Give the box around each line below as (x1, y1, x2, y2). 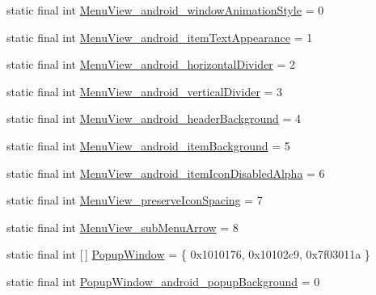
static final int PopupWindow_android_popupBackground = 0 (6, 272, 320, 289)
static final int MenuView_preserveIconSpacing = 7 (6, 192, 263, 209)
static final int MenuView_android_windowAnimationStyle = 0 (6, 2, 324, 18)
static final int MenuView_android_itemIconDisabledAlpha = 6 (6, 164, 325, 181)
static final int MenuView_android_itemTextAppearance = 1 (6, 28, 313, 45)
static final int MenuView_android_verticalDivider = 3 (6, 82, 283, 99)
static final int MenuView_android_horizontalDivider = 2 (6, 56, 296, 73)
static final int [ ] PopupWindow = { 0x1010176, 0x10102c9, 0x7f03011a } (6, 246, 370, 263)
